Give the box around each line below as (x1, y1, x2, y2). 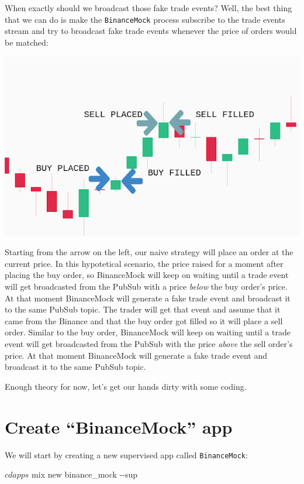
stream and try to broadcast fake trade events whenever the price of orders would (5, 25, 297, 37)
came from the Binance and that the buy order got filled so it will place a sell (5, 314, 283, 327)
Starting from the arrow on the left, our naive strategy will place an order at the (5, 246, 293, 258)
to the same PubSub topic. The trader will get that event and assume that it (5, 303, 281, 315)
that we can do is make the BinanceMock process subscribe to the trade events (5, 13, 285, 25)
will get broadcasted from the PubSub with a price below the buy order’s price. (5, 280, 288, 293)
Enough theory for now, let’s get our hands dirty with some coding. (5, 380, 247, 392)
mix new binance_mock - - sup (32, 468, 138, 480)
